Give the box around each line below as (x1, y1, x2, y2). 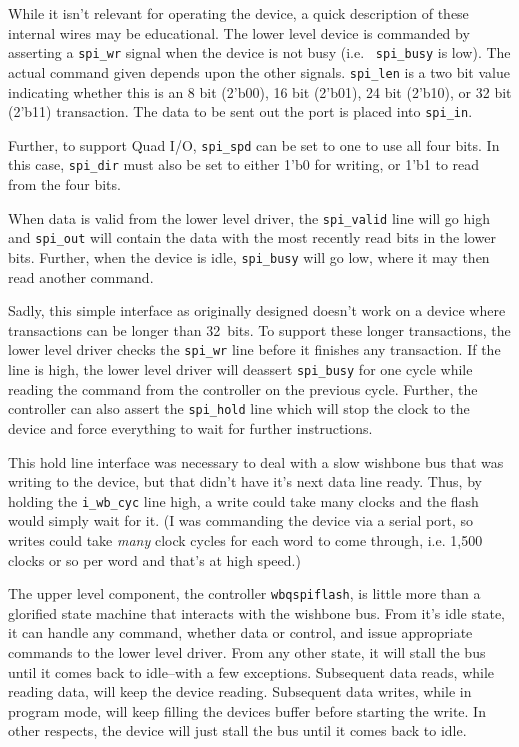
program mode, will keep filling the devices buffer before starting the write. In (8, 700, 486, 721)
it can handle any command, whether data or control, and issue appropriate (8, 622, 473, 643)
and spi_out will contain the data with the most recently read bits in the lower (8, 227, 496, 248)
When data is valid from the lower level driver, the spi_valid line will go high (8, 207, 490, 228)
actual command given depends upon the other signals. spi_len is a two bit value (8, 61, 510, 82)
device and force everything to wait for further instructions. (8, 417, 373, 438)
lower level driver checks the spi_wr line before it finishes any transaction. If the (8, 339, 501, 360)
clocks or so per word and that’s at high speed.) (8, 549, 301, 570)
